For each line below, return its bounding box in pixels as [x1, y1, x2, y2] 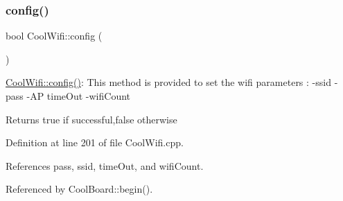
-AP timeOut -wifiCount [26, 89, 131, 103]
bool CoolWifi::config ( [6, 28, 103, 43]
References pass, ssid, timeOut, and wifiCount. [6, 158, 204, 173]
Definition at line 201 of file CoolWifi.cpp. [6, 135, 184, 150]
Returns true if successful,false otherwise [6, 112, 177, 126]
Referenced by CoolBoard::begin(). [6, 182, 153, 196]
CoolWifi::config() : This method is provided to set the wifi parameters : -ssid [6, 75, 331, 89]
